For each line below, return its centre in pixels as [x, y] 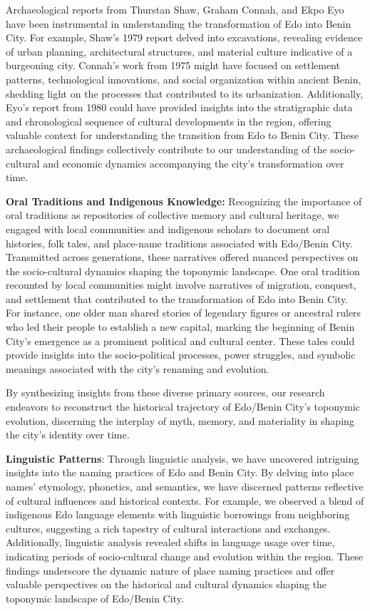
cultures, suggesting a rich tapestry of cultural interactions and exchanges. [168, 528]
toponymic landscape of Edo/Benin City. [95, 598]
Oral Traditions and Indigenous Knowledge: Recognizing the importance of [184, 201]
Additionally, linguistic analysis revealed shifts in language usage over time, [170, 542]
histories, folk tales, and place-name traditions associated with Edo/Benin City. [179, 243]
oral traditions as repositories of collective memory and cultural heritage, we [173, 215]
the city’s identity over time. [68, 435]
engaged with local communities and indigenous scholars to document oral [168, 229]
